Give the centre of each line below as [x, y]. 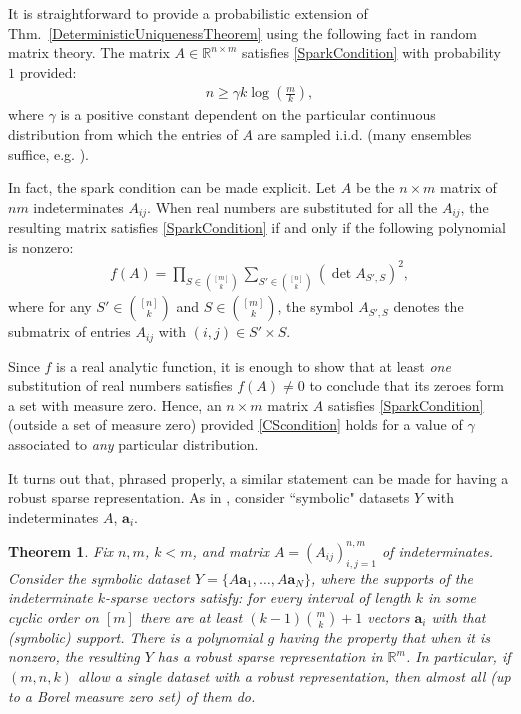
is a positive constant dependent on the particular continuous [248, 114]
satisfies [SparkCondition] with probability [371, 52]
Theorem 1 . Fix [60, 550]
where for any [50, 306]
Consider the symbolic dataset [99, 577]
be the [375, 187]
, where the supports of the [392, 577]
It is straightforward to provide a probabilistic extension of [188, 13]
